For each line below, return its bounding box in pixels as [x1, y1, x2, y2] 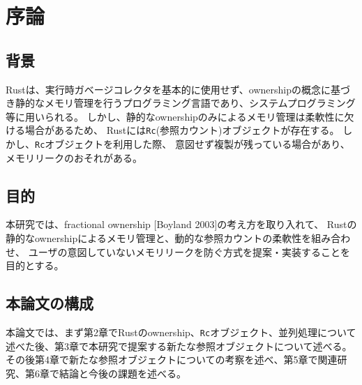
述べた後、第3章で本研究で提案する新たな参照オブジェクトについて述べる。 [6, 338, 352, 353]
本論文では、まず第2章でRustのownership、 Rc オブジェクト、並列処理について [6, 325, 356, 340]
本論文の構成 [6, 292, 93, 314]
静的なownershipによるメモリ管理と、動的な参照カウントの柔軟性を [6, 231, 312, 246]
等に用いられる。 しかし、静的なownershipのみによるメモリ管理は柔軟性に [6, 109, 345, 123]
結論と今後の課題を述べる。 [59, 365, 186, 380]
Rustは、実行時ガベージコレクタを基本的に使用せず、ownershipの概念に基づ [6, 82, 351, 96]
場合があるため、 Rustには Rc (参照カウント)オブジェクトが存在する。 [24, 123, 340, 137]
